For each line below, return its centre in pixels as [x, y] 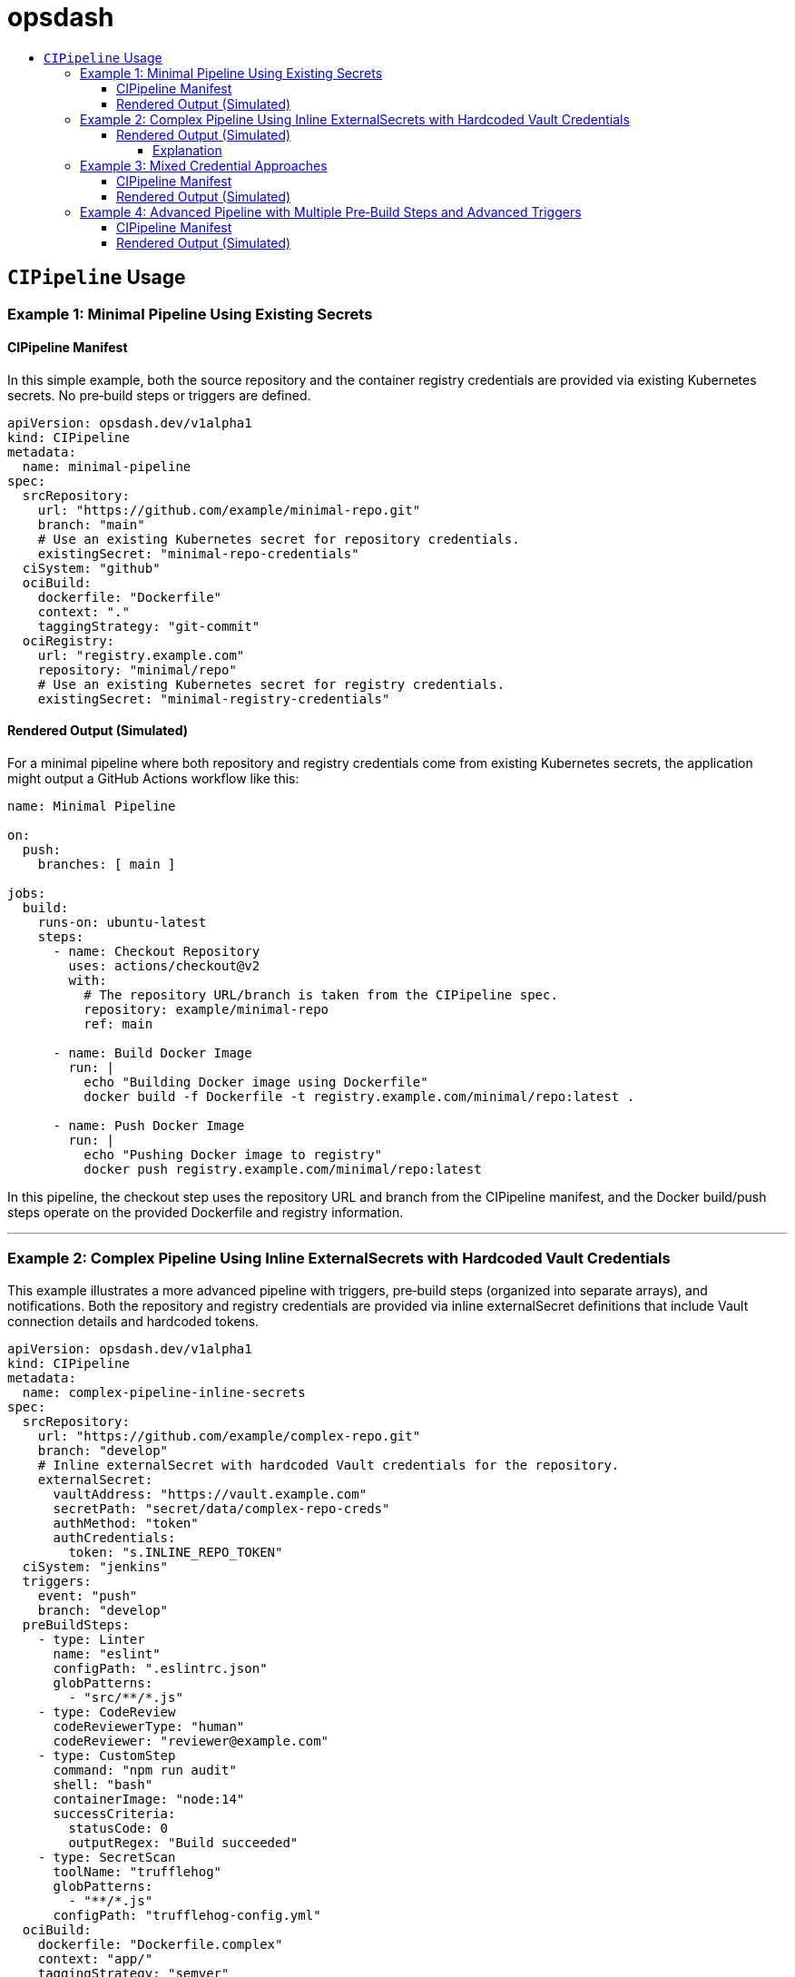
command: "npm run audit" [145, 1770]
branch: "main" [91, 524]
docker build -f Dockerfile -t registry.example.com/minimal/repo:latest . [359, 1097]
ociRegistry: [69, 640]
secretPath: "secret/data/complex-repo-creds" [221, 1508]
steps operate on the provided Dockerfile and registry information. [206, 1213]
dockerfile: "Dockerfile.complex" [160, 1944]
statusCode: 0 [118, 1828]
